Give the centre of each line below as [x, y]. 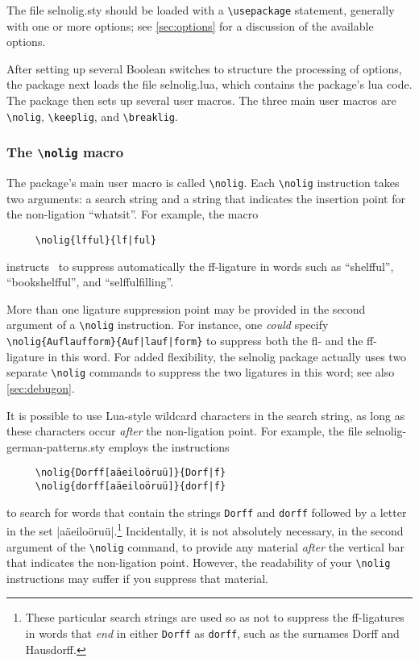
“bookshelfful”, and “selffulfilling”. [90, 282]
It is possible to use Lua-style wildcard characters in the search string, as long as [206, 415]
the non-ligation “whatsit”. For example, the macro [133, 214]
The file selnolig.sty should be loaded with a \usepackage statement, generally [201, 10]
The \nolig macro [65, 152]
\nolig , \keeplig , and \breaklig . [92, 116]
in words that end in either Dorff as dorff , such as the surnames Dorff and [212, 633]
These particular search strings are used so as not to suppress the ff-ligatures [215, 617]
